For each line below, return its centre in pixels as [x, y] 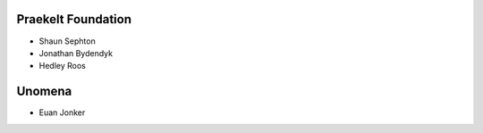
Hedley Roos [63, 66]
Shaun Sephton [67, 41]
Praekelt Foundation [74, 19]
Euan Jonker [62, 112]
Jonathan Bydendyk [76, 53]
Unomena [44, 91]
